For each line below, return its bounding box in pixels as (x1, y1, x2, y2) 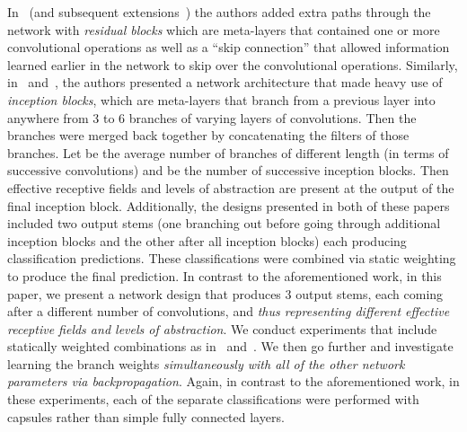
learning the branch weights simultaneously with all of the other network (7, 354, 405, 373)
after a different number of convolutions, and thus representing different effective (7, 302, 450, 321)
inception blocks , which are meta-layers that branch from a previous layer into (7, 90, 436, 109)
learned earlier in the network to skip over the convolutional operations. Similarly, (7, 55, 458, 74)
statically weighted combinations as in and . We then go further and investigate (7, 337, 454, 356)
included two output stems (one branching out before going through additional (7, 214, 441, 233)
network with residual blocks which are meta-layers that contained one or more (7, 20, 440, 39)
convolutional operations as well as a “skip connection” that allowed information (7, 38, 450, 57)
